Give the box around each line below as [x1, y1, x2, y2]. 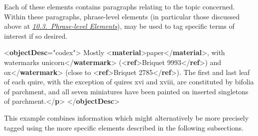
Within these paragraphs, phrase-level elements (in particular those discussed [4, 11, 240, 21]
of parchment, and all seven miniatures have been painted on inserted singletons [4, 86, 249, 96]
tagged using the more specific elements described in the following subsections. [4, 122, 244, 133]
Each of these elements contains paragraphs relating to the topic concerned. [4, 1, 235, 11]
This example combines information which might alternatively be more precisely [4, 112, 249, 123]
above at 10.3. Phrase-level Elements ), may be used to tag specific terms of [4, 21, 235, 31]
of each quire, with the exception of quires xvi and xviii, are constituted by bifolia [4, 76, 254, 87]
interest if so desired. [4, 30, 68, 41]
